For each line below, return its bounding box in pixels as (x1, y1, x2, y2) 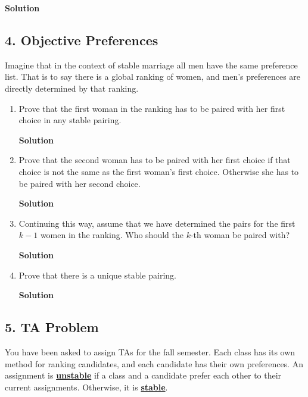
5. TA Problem (5, 318, 99, 336)
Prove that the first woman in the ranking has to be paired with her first (18, 102, 285, 114)
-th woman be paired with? (190, 229, 290, 241)
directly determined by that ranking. (5, 82, 139, 94)
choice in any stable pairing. (18, 114, 122, 126)
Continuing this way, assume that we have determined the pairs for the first (18, 217, 295, 229)
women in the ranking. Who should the (40, 229, 183, 241)
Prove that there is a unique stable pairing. (18, 268, 176, 281)
